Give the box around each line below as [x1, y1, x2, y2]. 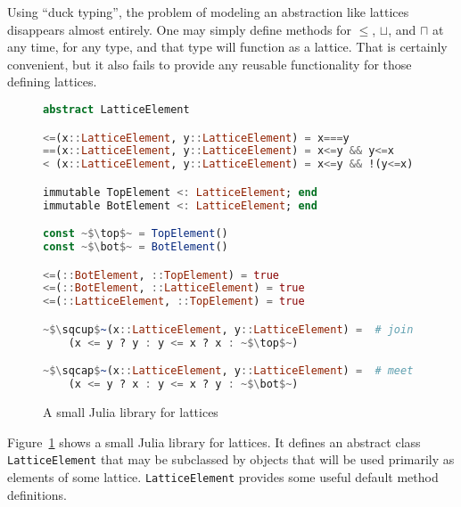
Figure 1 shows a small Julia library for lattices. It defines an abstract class [7, 432, 421, 451]
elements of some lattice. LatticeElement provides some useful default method [7, 467, 439, 486]
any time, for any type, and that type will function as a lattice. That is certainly [7, 37, 448, 56]
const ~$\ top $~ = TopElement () [43, 227, 228, 241]
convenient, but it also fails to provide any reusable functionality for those [7, 54, 412, 73]
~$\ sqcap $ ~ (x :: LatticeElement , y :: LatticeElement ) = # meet [43, 364, 414, 378]
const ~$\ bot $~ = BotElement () [43, 241, 228, 254]
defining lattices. [7, 72, 97, 91]
